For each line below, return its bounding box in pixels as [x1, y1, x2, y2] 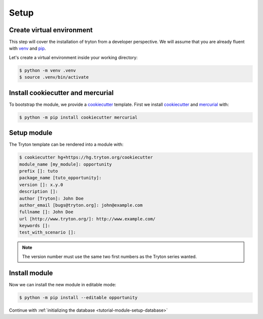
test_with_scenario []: [19, 230, 76, 235]
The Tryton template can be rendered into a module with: [9, 141, 124, 147]
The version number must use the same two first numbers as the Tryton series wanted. [22, 254, 197, 259]
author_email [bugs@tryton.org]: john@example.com [19, 202, 143, 208]
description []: [19, 189, 58, 195]
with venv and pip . [9, 45, 46, 51]
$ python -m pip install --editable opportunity [19, 295, 138, 300]
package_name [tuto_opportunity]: [19, 175, 102, 180]
